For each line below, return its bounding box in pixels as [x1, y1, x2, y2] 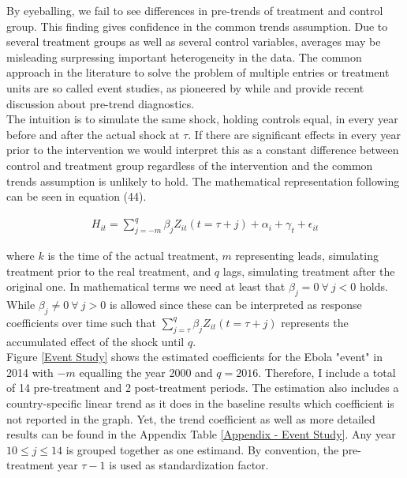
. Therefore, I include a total [258, 363, 396, 380]
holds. [360, 278, 388, 295]
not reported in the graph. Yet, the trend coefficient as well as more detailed [6, 410, 375, 427]
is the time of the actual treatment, [47, 247, 218, 264]
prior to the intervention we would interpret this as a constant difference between [6, 141, 399, 158]
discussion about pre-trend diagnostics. [6, 95, 195, 111]
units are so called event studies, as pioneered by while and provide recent [6, 79, 364, 96]
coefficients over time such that [6, 314, 156, 330]
